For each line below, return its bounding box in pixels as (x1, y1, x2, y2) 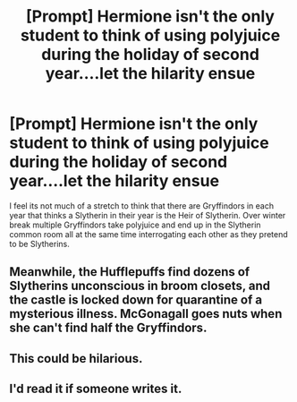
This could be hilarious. (9, 351, 143, 366)
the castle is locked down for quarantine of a (9, 293, 262, 308)
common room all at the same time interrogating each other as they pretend (9, 228, 288, 239)
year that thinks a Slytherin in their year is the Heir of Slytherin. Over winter (9, 210, 286, 220)
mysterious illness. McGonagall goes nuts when (9, 306, 283, 321)
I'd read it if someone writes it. (9, 381, 182, 397)
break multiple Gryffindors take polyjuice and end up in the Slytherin (9, 219, 261, 230)
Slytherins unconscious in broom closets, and (9, 278, 271, 294)
